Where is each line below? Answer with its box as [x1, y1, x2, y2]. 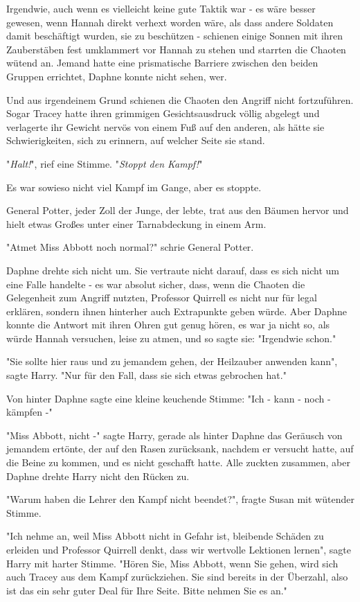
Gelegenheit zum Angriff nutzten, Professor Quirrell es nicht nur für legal [6, 290, 317, 305]
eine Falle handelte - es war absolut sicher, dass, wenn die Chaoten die [6, 276, 305, 291]
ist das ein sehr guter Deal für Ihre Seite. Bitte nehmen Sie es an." [6, 583, 287, 597]
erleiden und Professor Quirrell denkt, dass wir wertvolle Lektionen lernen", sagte [6, 542, 351, 556]
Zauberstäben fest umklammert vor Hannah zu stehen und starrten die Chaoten [6, 42, 346, 56]
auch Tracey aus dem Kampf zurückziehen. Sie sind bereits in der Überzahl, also [6, 569, 348, 584]
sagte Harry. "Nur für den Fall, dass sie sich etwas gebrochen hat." [6, 368, 287, 382]
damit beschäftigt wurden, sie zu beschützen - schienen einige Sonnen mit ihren [6, 28, 343, 43]
